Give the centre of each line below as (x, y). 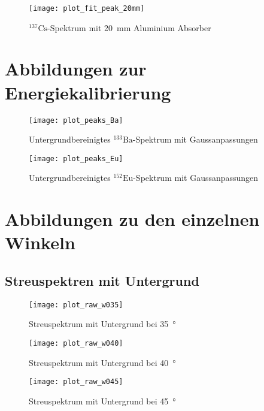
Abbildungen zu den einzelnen (132, 219)
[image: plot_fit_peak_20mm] (87, 8)
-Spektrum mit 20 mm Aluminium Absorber (129, 27)
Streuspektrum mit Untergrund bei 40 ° (102, 362)
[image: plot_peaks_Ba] (76, 120)
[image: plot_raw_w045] (76, 382)
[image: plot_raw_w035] (76, 305)
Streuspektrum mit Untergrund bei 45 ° (102, 401)
